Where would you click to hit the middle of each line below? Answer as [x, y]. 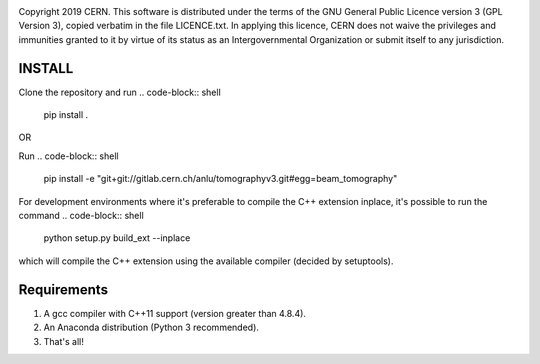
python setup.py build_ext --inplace [117, 238]
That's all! [63, 341]
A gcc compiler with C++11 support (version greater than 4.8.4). [175, 313]
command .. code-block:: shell [81, 216]
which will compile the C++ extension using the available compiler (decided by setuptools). [206, 261]
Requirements [63, 289]
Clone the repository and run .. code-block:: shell [120, 92]
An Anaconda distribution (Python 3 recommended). [151, 327]
